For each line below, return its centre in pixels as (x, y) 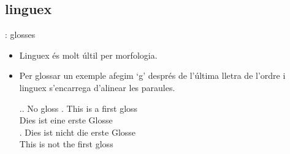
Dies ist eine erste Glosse (66, 120)
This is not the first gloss (66, 144)
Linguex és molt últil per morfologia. (88, 55)
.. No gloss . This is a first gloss (78, 108)
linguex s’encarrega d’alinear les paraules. (97, 87)
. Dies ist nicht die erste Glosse (78, 132)
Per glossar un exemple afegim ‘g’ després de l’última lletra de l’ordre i (152, 75)
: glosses (20, 35)
